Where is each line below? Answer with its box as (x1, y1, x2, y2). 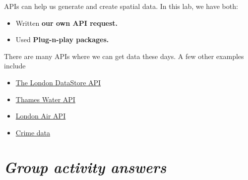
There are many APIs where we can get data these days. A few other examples (4, 51, 244, 61)
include (4, 60, 26, 71)
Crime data (15, 127, 51, 137)
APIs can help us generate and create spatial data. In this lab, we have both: (4, 1, 238, 11)
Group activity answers (4, 156, 167, 177)
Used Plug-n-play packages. (15, 34, 109, 45)
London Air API (15, 111, 66, 121)
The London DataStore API (15, 77, 101, 87)
